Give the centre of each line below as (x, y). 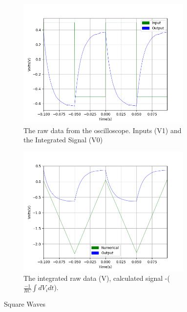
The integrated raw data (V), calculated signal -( (97, 278)
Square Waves (25, 304)
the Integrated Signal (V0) (63, 140)
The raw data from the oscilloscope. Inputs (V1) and (103, 130)
